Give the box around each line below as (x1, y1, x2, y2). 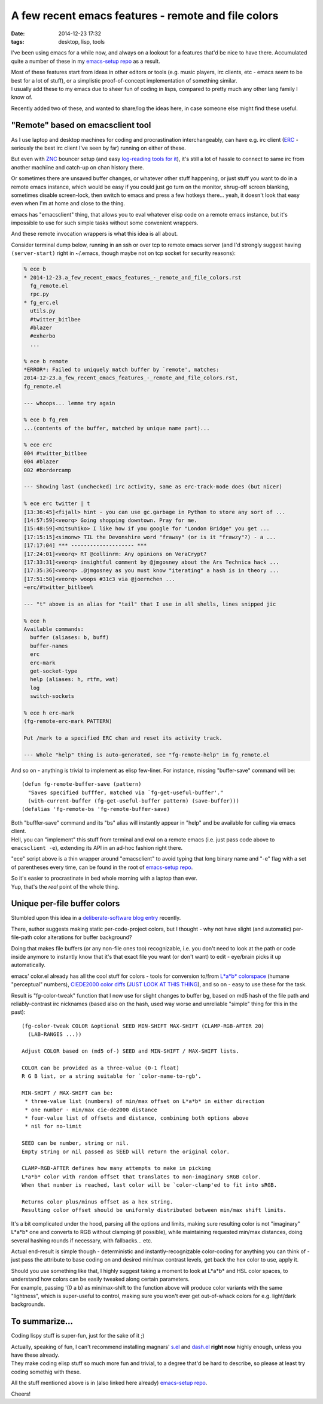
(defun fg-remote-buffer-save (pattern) (22, 781, 142, 788)
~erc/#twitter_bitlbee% (23, 584, 94, 591)
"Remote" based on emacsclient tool (11, 120, 151, 130)
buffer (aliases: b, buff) (30, 634, 109, 641)
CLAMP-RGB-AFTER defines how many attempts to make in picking (22, 1165, 211, 1172)
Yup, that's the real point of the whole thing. (11, 883, 120, 890)
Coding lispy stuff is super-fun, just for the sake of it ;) (11, 1332, 145, 1339)
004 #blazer (23, 458, 59, 465)
